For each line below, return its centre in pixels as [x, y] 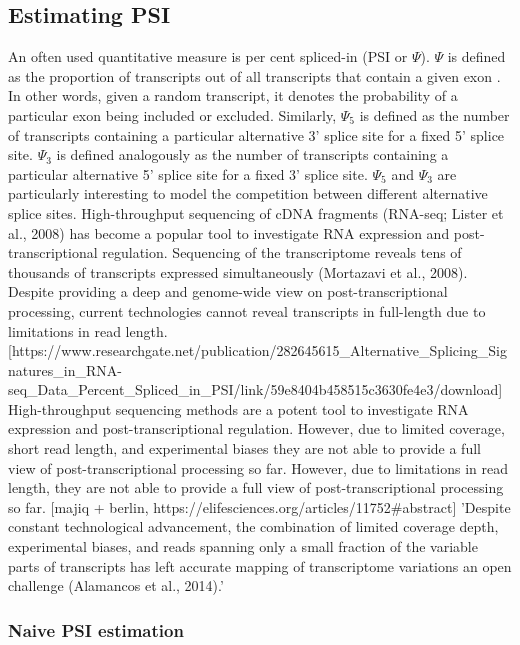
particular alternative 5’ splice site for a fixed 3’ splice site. [188, 173]
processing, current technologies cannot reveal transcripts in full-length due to [247, 310]
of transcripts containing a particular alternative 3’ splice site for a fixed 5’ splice [256, 134]
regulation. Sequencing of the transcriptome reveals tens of [282, 252]
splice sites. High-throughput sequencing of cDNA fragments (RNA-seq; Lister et [256, 212]
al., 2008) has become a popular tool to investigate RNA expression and [229, 232]
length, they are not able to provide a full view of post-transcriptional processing [256, 487]
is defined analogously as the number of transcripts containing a [252, 154]
